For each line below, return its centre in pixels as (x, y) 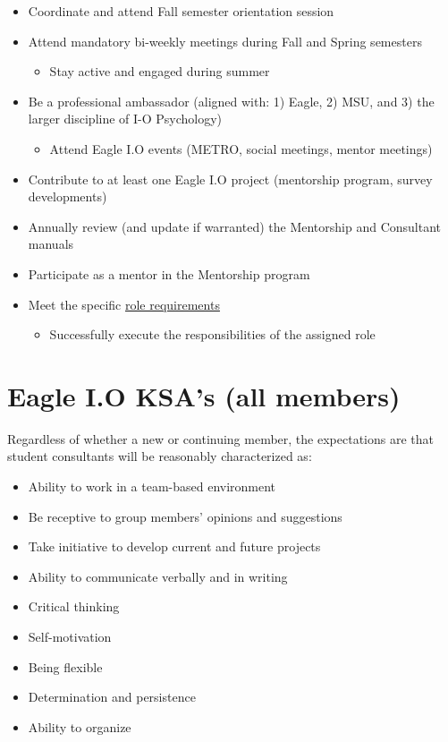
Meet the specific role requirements (124, 304)
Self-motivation (70, 636)
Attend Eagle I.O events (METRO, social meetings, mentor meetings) (241, 148)
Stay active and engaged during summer (160, 71)
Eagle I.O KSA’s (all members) (204, 395)
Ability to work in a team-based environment (152, 486)
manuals (51, 244)
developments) (68, 196)
